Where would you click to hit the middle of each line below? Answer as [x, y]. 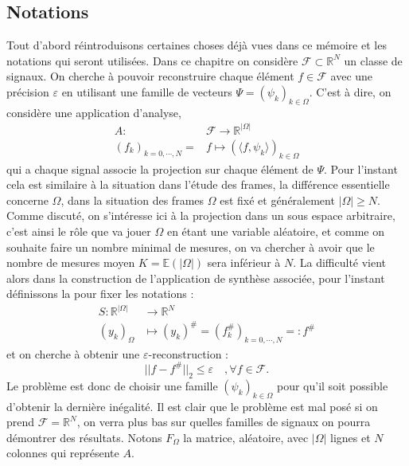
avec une [352, 76]
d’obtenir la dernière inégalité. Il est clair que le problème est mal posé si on [192, 406]
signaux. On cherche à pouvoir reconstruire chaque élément [150, 76]
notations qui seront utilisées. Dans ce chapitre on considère [152, 60]
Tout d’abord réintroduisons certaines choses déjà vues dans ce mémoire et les [197, 45]
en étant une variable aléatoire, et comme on [275, 231]
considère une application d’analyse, [94, 112]
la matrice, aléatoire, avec [246, 437]
